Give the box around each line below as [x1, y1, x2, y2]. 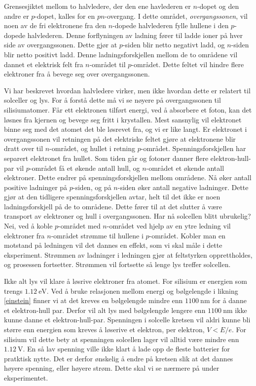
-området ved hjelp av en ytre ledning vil [107, 221, 231, 231]
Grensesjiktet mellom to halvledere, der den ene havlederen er [4, 1, 191, 11]
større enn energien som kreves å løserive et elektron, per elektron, [4, 324, 205, 334]
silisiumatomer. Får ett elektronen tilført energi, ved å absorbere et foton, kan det [4, 104, 252, 115]
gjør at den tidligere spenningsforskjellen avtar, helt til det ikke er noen [4, 192, 220, 202]
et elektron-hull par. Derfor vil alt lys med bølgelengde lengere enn [4, 305, 206, 315]
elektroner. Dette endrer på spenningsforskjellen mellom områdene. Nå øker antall [4, 172, 252, 183]
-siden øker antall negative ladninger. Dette [117, 182, 249, 192]
